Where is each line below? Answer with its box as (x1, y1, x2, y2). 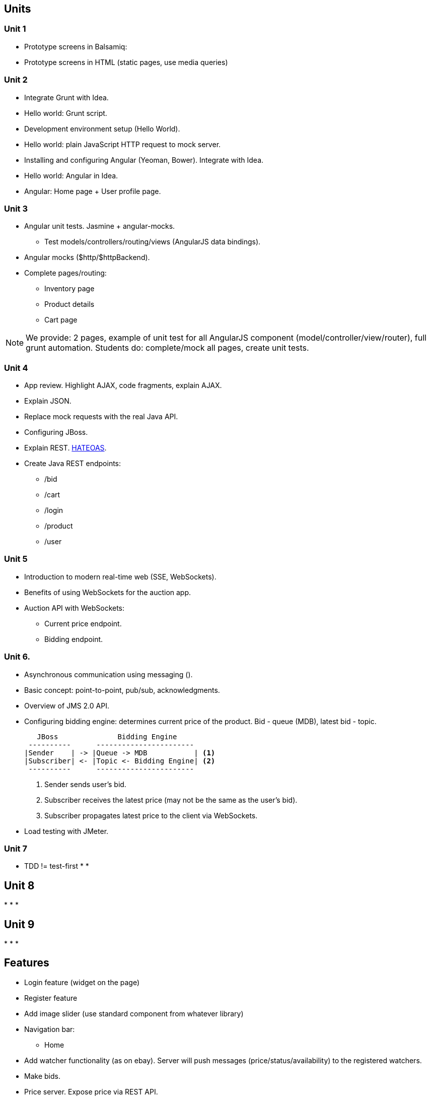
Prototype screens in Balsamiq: (24, 42, 127, 51)
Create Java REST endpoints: (24, 459, 121, 468)
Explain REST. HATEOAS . (24, 443, 107, 452)
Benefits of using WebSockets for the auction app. (24, 588, 191, 597)
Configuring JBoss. (24, 428, 88, 437)
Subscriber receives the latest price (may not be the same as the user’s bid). (44, 795, 298, 804)
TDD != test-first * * (24, 862, 89, 871)
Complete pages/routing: (24, 269, 107, 278)
